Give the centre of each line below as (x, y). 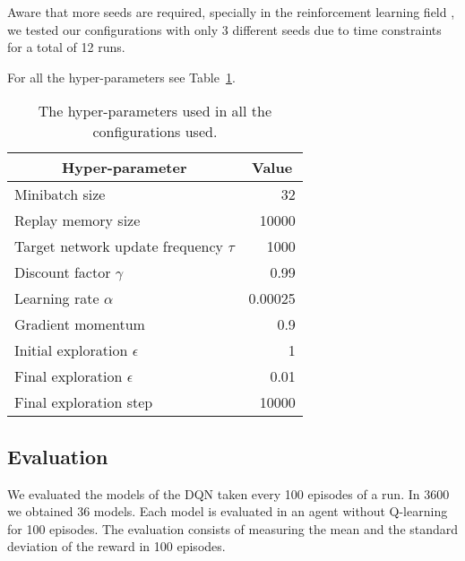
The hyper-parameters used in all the (155, 111)
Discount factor (63, 272)
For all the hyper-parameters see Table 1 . (121, 77)
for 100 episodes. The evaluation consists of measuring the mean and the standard (233, 528)
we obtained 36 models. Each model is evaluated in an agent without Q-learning (228, 511)
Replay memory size (77, 220)
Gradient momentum (80, 324)
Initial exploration (71, 350)
